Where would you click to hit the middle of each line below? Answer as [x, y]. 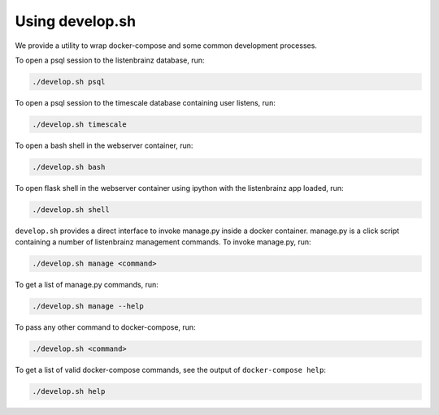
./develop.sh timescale [80, 124]
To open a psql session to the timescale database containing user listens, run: [145, 102]
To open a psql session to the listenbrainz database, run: [110, 60]
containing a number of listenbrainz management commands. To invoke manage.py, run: [163, 242]
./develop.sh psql [69, 82]
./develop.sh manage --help [88, 306]
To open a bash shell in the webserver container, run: [104, 145]
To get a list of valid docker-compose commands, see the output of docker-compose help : [171, 370]
